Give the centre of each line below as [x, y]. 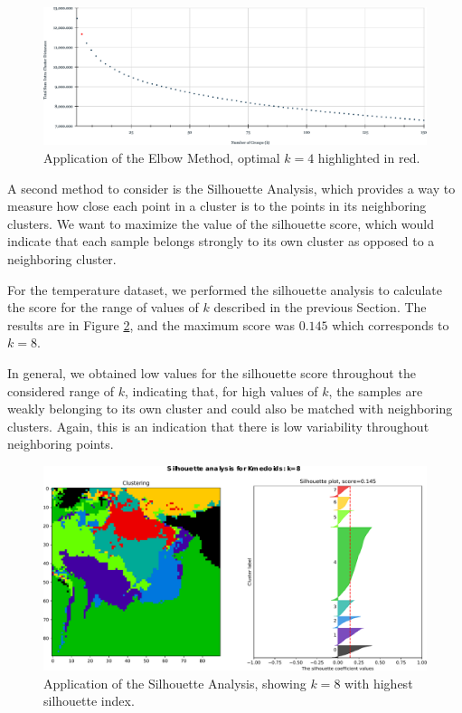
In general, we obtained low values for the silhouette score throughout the [212, 372]
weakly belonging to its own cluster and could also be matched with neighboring [230, 409]
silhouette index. [89, 701]
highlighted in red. [369, 157]
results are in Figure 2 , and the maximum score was [151, 324]
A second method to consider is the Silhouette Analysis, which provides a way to [231, 188]
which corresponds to [391, 324]
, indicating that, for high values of [221, 390]
